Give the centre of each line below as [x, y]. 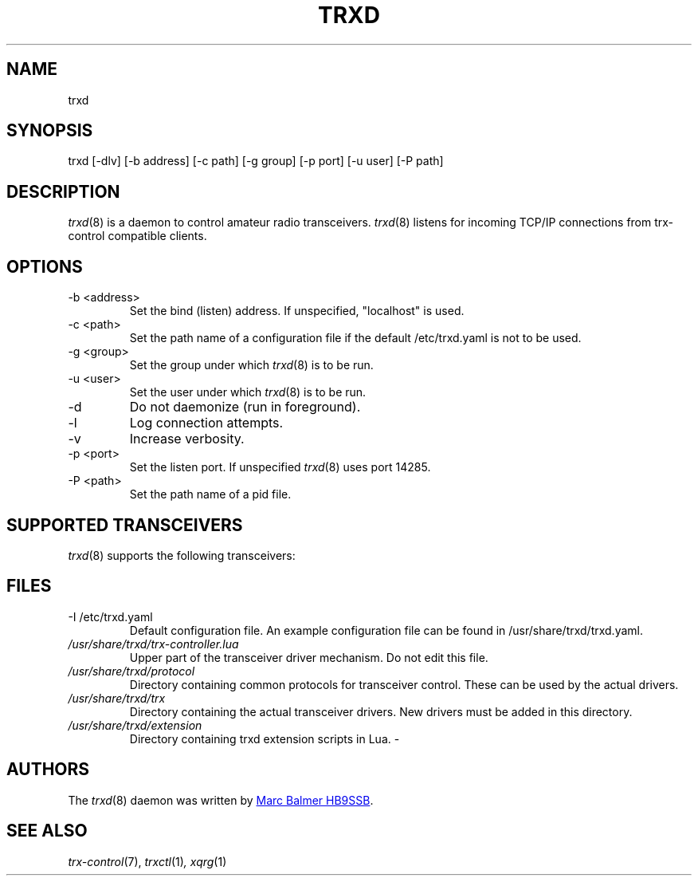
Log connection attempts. [206, 423]
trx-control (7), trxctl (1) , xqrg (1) [147, 861]
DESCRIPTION [63, 191]
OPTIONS [45, 266]
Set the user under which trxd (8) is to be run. [248, 392]
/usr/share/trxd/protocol [131, 671]
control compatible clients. [137, 236]
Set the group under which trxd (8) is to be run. [251, 365]
